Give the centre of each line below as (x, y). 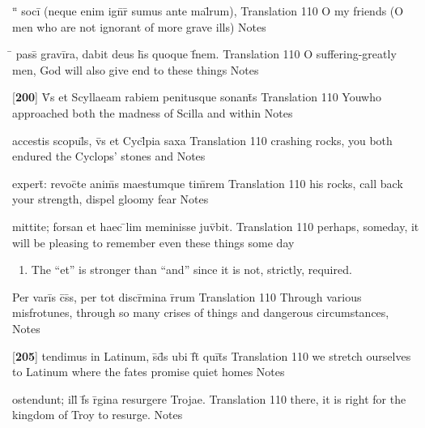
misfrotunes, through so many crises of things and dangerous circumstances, (201, 312)
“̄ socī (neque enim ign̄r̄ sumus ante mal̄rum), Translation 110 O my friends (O (208, 11)
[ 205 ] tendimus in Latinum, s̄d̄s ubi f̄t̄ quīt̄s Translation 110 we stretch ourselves (212, 355)
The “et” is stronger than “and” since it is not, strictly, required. (191, 270)
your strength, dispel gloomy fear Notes (110, 199)
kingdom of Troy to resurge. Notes (98, 415)
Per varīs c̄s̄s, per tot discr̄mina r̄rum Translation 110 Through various (187, 296)
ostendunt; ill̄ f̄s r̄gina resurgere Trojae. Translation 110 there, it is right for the (209, 398)
